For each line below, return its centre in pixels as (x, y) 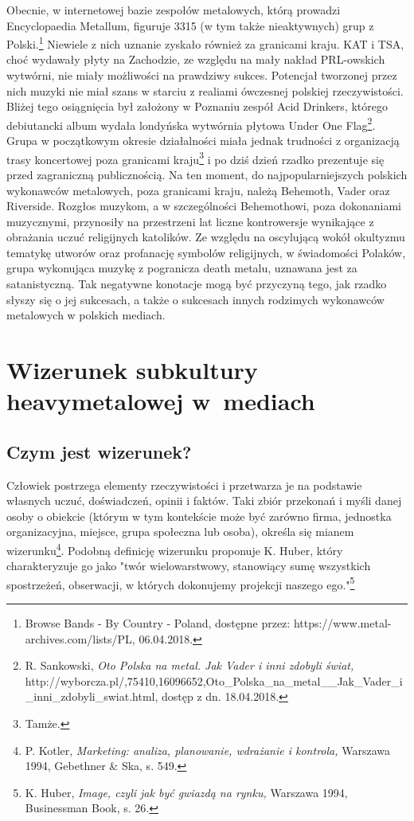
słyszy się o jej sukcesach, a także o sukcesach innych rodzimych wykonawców (195, 299)
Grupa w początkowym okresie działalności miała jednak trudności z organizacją (203, 141)
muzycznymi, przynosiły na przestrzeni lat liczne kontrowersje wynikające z (190, 221)
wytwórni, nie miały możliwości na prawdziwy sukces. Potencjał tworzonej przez (202, 75)
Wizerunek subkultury (132, 370)
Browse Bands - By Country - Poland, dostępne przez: (158, 623)
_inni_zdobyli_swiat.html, (92, 696)
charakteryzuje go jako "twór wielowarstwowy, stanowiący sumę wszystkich (189, 566)
